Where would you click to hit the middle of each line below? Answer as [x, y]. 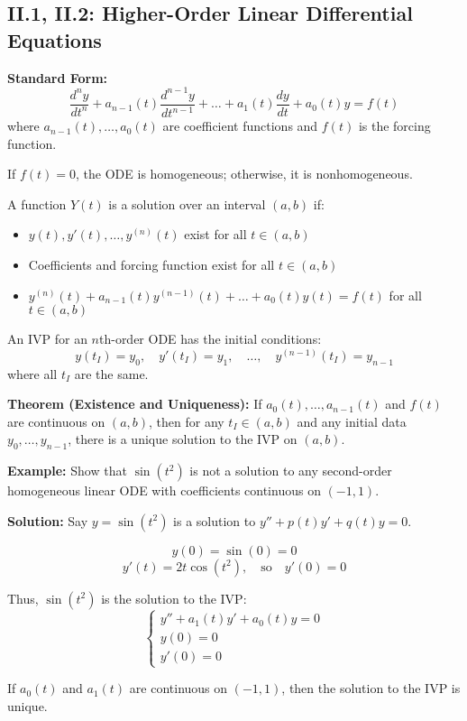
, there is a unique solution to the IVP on [183, 439]
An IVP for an [47, 339]
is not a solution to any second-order [291, 471]
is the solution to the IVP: [174, 598]
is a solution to [215, 520]
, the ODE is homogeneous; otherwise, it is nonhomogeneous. [244, 174]
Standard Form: [58, 77]
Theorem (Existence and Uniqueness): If [135, 404]
